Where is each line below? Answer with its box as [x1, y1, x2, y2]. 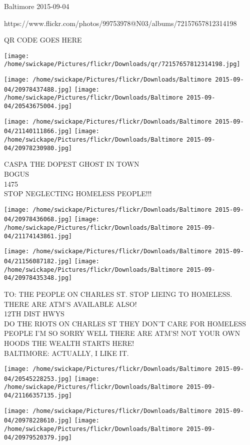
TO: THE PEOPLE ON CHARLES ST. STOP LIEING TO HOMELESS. [4, 288, 232, 299]
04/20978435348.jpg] [4, 274, 72, 282]
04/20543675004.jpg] [4, 103, 72, 110]
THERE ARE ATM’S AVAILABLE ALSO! [4, 298, 137, 309]
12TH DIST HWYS [4, 308, 64, 319]
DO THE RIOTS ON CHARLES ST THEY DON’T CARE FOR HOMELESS [4, 318, 246, 328]
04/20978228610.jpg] [4, 417, 72, 424]
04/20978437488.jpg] [4, 86, 72, 93]
